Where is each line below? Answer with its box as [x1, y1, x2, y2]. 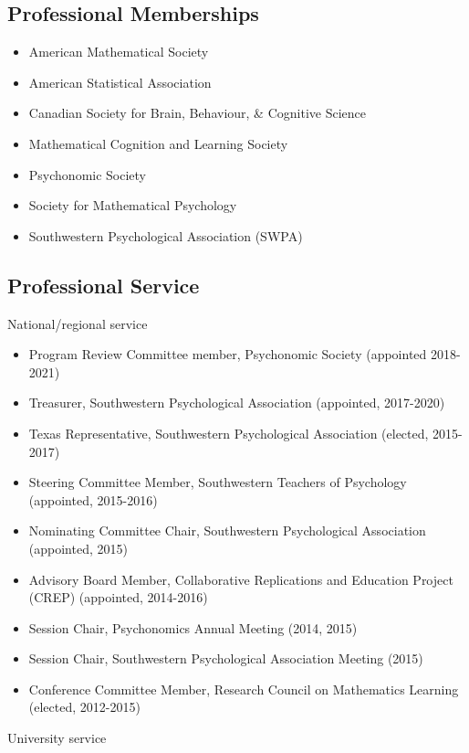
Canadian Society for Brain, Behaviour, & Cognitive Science [28, 103, 366, 122]
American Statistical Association [28, 72, 212, 91]
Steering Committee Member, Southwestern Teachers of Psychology [28, 472, 407, 492]
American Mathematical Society [28, 42, 209, 61]
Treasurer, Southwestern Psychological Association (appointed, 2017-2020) [28, 393, 445, 412]
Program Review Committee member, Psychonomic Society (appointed [28, 345, 427, 364]
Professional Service [7, 270, 200, 299]
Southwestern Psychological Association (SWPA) [28, 226, 303, 245]
